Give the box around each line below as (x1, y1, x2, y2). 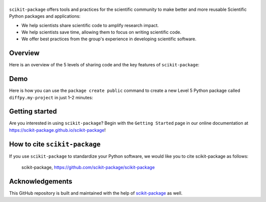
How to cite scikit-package (9, 140, 101, 148)
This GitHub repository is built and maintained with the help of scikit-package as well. (9, 190, 183, 196)
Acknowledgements (9, 177, 72, 185)
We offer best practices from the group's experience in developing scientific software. (21, 36, 197, 42)
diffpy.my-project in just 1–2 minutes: (9, 94, 93, 100)
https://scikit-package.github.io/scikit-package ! (9, 127, 106, 133)
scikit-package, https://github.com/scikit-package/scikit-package (21, 165, 155, 171)
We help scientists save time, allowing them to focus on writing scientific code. (21, 29, 182, 35)
